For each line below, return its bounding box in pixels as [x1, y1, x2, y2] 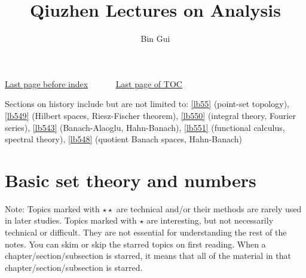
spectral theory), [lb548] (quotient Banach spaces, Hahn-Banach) [5, 133, 243, 145]
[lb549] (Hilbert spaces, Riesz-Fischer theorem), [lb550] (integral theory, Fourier [5, 109, 296, 121]
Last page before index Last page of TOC [5, 77, 182, 90]
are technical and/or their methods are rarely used [116, 202, 302, 215]
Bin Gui [140, 32, 170, 45]
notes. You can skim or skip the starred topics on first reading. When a [5, 237, 266, 250]
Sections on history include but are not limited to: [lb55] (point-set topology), [5, 97, 289, 110]
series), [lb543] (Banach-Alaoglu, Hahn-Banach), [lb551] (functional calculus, [5, 121, 285, 133]
